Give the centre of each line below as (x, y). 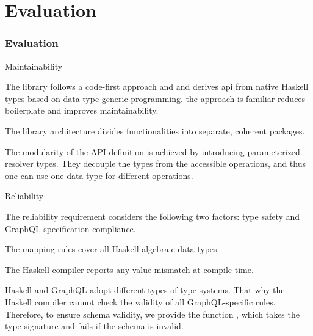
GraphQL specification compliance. (70, 228)
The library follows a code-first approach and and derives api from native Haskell (157, 86)
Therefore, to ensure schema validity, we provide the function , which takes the (152, 314)
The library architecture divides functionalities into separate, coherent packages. (155, 130)
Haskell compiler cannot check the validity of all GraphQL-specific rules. (140, 301)
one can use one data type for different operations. (99, 175)
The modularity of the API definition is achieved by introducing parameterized (153, 151)
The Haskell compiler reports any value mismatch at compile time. (129, 269)
